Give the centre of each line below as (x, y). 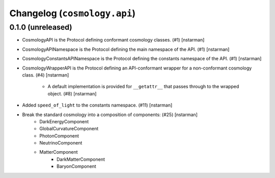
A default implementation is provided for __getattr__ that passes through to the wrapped (143, 87)
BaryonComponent (76, 166)
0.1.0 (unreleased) (41, 27)
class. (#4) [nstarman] (46, 75)
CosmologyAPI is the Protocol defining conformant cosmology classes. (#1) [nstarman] (113, 40)
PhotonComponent (59, 136)
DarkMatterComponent (81, 159)
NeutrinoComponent (61, 143)
